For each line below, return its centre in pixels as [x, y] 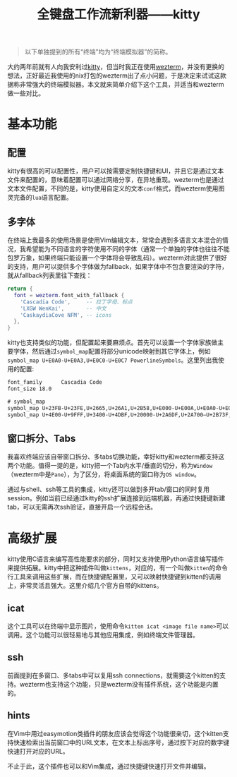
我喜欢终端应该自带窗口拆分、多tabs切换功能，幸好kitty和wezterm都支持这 [116, 457]
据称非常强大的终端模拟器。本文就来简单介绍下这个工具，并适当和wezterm [116, 85]
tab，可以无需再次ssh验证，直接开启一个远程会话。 [82, 507]
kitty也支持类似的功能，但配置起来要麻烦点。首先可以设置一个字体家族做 [113, 342]
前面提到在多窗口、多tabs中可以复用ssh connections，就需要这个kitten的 [114, 675]
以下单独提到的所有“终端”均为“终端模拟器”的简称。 [98, 52]
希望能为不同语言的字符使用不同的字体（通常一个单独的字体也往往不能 [128, 249]
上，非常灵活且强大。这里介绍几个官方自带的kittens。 [85, 586]
